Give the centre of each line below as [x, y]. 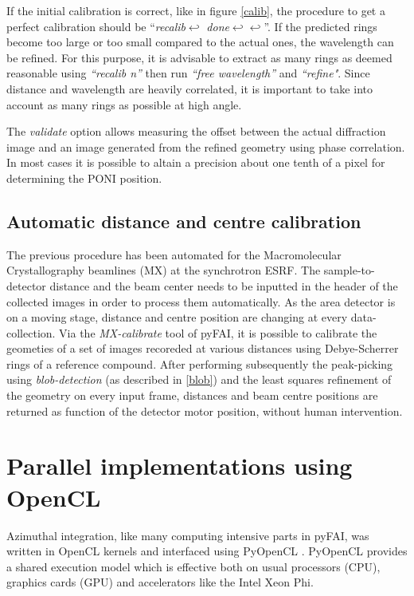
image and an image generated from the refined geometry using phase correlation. [206, 146]
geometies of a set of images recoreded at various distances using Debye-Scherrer [203, 348]
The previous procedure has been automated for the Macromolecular [174, 254]
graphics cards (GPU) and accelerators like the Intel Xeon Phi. [160, 582]
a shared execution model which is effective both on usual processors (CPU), [193, 566]
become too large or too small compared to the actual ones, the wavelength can [200, 42]
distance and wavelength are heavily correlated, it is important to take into [189, 88]
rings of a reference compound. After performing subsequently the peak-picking [200, 363]
